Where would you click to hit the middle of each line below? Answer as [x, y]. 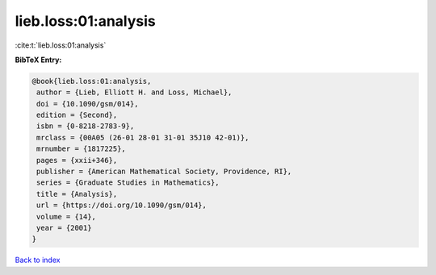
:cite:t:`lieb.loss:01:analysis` [61, 45]
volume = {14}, [67, 217]
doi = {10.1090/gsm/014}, [88, 104]
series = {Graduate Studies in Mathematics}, [128, 183]
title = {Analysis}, [77, 194]
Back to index [38, 260]
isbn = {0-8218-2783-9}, [86, 126]
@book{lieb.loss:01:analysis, [92, 81]
